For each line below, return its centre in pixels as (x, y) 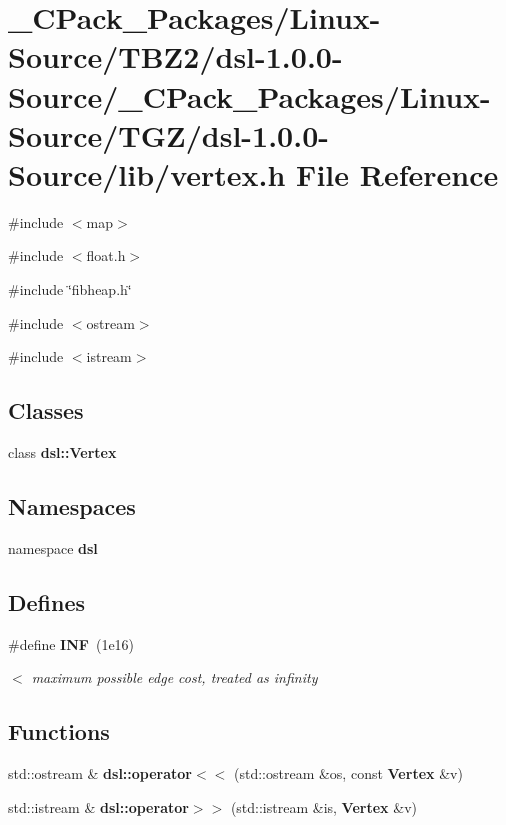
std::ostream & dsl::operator (100, 773)
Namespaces (72, 506)
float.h (106, 255)
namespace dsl (53, 547)
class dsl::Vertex (62, 452)
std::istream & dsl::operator (98, 806)
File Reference (397, 173)
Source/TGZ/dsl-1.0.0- (168, 134)
